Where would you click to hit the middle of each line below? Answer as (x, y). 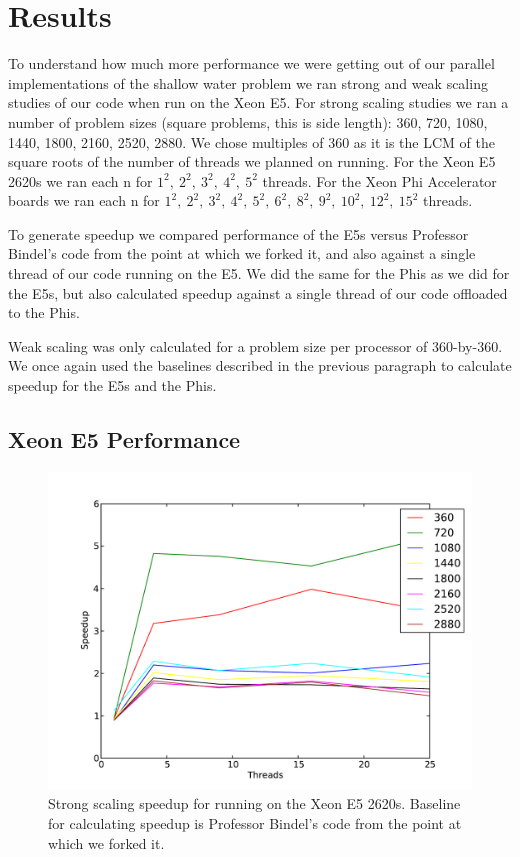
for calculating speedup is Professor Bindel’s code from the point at (255, 823)
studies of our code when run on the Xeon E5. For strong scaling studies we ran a (258, 102)
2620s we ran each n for (80, 180)
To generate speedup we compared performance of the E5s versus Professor (238, 233)
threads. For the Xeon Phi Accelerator (379, 180)
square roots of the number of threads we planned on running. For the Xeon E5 (252, 161)
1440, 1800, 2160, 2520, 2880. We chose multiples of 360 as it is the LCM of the (251, 141)
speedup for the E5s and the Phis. (112, 385)
